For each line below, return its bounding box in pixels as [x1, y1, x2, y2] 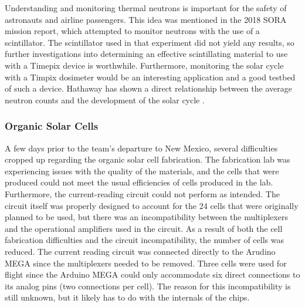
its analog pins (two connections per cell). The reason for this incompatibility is [5, 279, 291, 292]
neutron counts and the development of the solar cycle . [5, 93, 205, 106]
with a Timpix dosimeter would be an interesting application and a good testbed [5, 70, 296, 83]
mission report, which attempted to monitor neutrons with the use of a [5, 25, 260, 37]
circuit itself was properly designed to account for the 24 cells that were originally [5, 199, 299, 211]
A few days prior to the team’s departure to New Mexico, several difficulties [5, 141, 278, 154]
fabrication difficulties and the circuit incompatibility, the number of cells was [5, 234, 284, 246]
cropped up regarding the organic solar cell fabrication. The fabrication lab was [5, 153, 290, 166]
